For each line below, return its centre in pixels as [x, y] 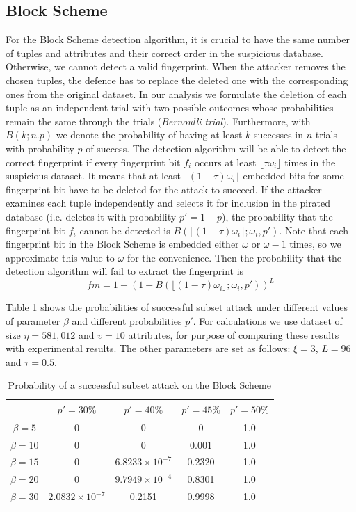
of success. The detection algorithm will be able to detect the [216, 148]
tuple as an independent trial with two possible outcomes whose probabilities [170, 107]
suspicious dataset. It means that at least [94, 176]
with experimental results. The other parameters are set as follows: [148, 348]
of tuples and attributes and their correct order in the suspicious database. [164, 53]
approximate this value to [60, 257]
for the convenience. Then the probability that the [234, 257]
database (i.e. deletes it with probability [91, 216]
